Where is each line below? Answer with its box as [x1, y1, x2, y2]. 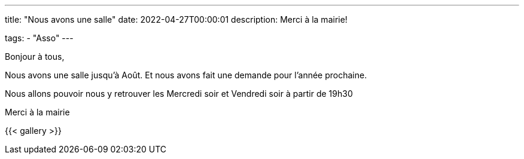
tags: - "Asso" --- [5, 33, 74, 43]
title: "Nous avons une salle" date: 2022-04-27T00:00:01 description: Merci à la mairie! [5, 14, 348, 25]
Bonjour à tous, [5, 51, 65, 62]
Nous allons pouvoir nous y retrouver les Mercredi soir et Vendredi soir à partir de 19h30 [5, 88, 353, 99]
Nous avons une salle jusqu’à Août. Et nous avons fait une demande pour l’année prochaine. [5, 70, 367, 80]
